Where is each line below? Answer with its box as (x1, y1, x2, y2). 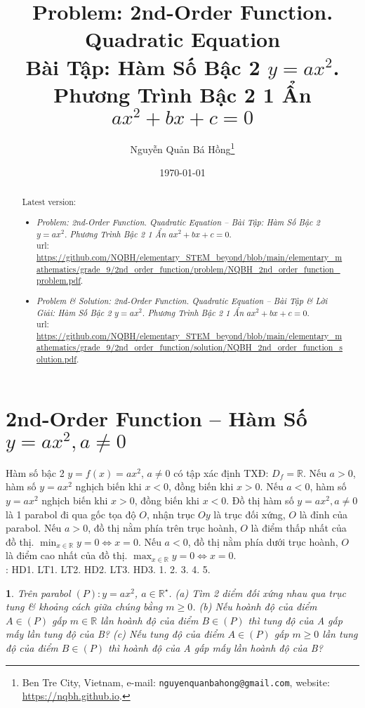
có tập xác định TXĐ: (173, 465, 269, 480)
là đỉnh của (299, 506, 348, 521)
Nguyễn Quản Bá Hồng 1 (130, 139, 235, 156)
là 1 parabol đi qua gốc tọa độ (6, 506, 136, 521)
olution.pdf (36, 353, 77, 365)
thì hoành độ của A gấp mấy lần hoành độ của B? (108, 641, 323, 655)
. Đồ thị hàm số (226, 493, 294, 508)
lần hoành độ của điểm (100, 612, 199, 627)
